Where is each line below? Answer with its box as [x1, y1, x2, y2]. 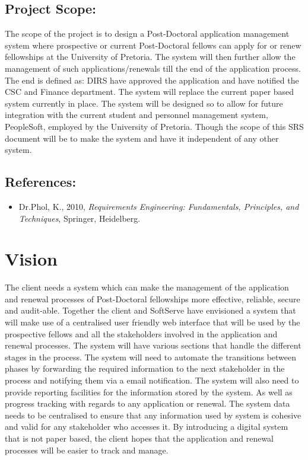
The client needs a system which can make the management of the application [5, 281, 289, 293]
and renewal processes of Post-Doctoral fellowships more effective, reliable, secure [5, 292, 300, 305]
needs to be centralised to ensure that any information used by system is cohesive [5, 408, 301, 421]
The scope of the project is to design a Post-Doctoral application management [5, 27, 290, 40]
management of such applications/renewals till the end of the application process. [5, 62, 301, 74]
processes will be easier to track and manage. [5, 443, 169, 456]
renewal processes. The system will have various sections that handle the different [5, 339, 301, 352]
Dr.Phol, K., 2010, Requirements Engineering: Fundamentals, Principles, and [18, 200, 299, 212]
